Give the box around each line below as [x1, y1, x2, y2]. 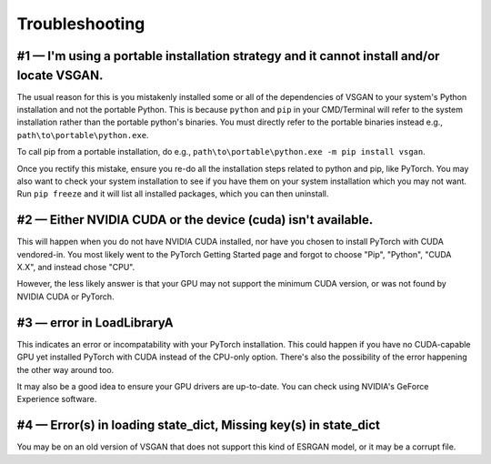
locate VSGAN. [16, 67, 104, 83]
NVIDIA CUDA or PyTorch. [16, 291, 115, 302]
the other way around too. [16, 364, 115, 375]
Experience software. [16, 394, 97, 405]
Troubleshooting [16, 14, 145, 34]
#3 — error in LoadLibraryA [16, 315, 174, 330]
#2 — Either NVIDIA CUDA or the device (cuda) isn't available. [16, 212, 374, 227]
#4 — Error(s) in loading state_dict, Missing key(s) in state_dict [16, 418, 381, 433]
